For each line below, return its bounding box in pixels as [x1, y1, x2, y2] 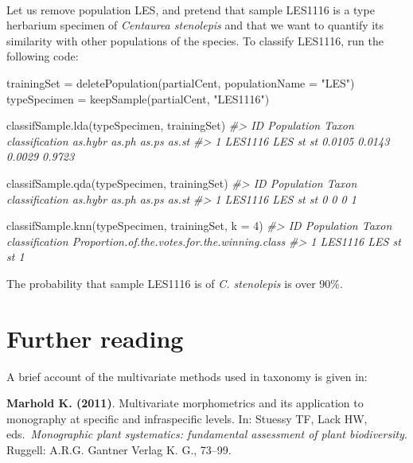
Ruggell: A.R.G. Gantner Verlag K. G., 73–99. [6, 442, 232, 457]
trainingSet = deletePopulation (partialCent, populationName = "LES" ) [6, 74, 355, 91]
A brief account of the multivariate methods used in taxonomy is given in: [6, 368, 368, 384]
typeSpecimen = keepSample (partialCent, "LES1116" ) [6, 90, 270, 107]
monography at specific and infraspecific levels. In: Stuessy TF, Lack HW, [6, 410, 368, 426]
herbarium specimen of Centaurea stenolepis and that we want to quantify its [6, 17, 384, 33]
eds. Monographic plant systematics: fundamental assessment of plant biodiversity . [6, 426, 407, 442]
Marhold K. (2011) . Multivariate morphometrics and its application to [6, 395, 364, 411]
